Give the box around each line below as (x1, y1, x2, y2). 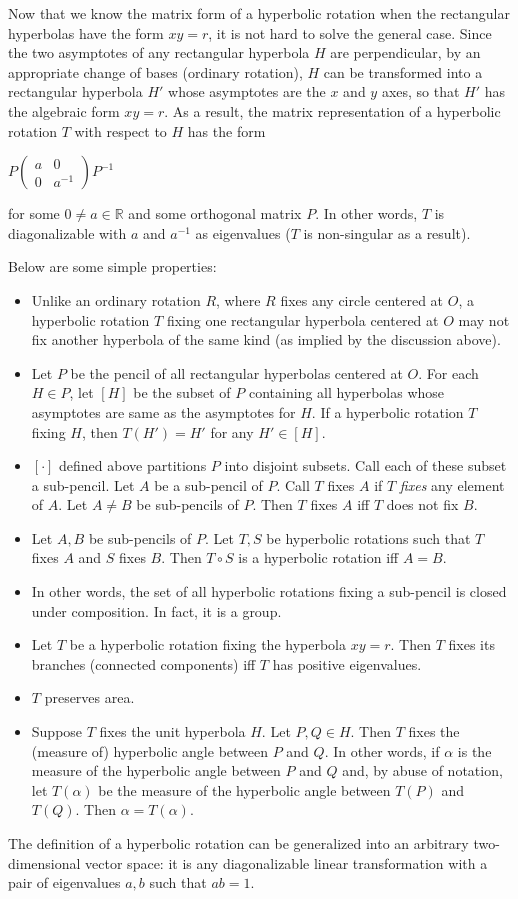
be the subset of (133, 382, 231, 403)
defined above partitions (59, 455, 207, 476)
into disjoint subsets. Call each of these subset (224, 455, 507, 476)
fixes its (448, 634, 495, 655)
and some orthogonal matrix (128, 203, 302, 224)
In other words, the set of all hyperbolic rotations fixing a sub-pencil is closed (31, 581, 507, 602)
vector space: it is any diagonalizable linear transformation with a (85, 852, 488, 873)
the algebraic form (8, 100, 120, 121)
